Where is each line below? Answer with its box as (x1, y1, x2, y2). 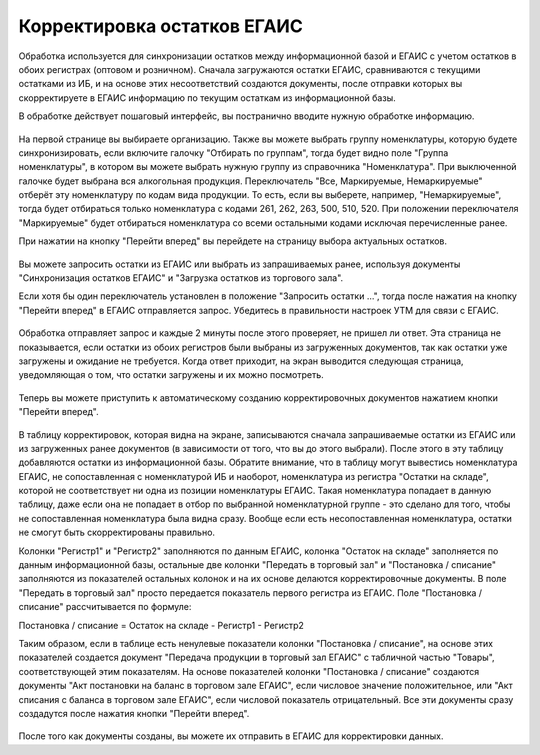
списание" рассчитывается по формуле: (18, 601, 192, 613)
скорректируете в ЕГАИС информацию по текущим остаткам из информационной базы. (18, 91, 396, 104)
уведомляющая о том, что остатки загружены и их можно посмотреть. (18, 369, 324, 381)
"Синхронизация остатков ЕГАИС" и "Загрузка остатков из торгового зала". (18, 272, 344, 284)
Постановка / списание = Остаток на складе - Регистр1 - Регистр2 (18, 619, 305, 631)
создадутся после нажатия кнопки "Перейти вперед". (18, 707, 250, 719)
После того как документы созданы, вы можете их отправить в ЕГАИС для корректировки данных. (18, 730, 444, 742)
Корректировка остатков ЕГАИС (18, 15, 304, 37)
